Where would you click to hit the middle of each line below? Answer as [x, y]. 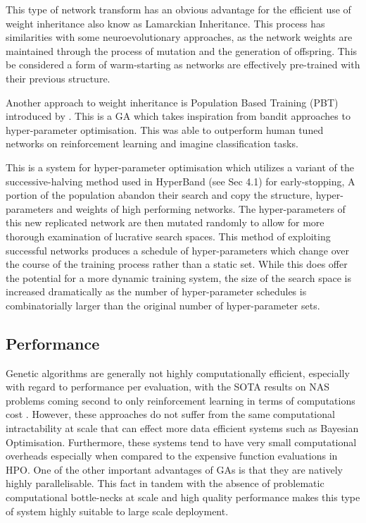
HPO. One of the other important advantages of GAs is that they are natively [174, 469]
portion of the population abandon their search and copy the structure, [159, 195]
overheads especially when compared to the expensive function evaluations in [172, 456]
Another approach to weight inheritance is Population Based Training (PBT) [172, 102]
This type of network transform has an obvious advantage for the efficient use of [178, 9]
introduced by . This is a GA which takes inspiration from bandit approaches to [178, 116]
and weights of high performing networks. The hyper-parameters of [201, 208]
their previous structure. [58, 78]
